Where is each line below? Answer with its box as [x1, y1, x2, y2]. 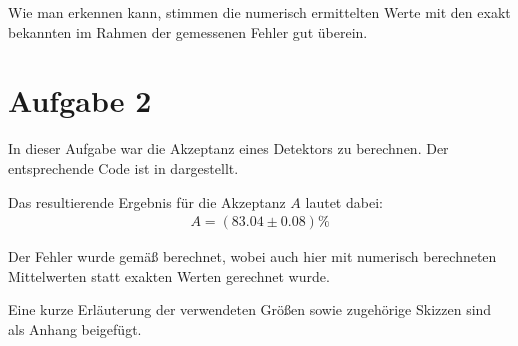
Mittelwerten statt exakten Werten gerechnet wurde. [8, 265, 330, 286]
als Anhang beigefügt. [8, 318, 142, 339]
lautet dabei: [305, 191, 383, 212]
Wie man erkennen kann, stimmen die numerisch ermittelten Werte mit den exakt [8, 2, 511, 22]
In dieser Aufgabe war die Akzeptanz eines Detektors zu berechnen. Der [8, 138, 449, 159]
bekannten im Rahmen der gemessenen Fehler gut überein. [8, 21, 368, 42]
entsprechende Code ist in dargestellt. [8, 157, 239, 178]
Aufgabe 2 [8, 80, 152, 121]
